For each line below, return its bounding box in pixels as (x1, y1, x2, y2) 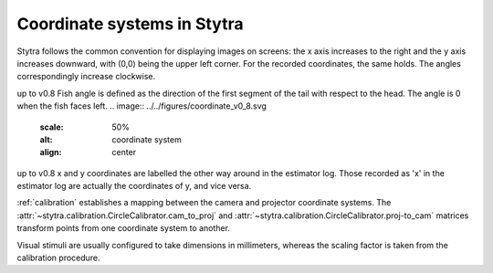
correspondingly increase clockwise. (16, 71, 156, 82)
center (111, 147, 137, 158)
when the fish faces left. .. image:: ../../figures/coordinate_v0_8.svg (16, 100, 267, 111)
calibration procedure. (16, 252, 100, 264)
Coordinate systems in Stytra (16, 14, 244, 34)
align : (39, 147, 62, 158)
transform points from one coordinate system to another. (16, 223, 230, 234)
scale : (39, 121, 64, 132)
